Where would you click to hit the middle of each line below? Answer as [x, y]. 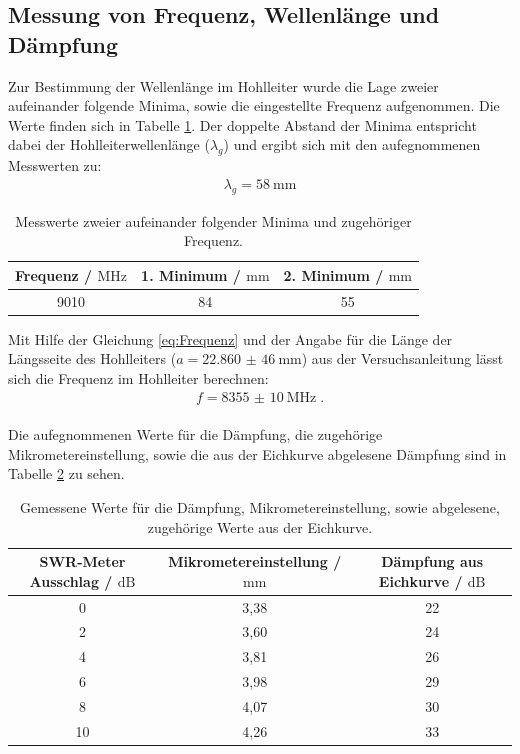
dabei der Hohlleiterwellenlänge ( [109, 144]
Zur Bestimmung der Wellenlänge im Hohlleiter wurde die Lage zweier [223, 85]
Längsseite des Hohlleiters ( [92, 358]
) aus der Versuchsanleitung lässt [402, 358]
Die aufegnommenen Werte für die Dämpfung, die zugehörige [195, 434]
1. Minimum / [191, 274]
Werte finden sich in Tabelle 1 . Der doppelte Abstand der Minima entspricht [242, 124]
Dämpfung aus [432, 561]
